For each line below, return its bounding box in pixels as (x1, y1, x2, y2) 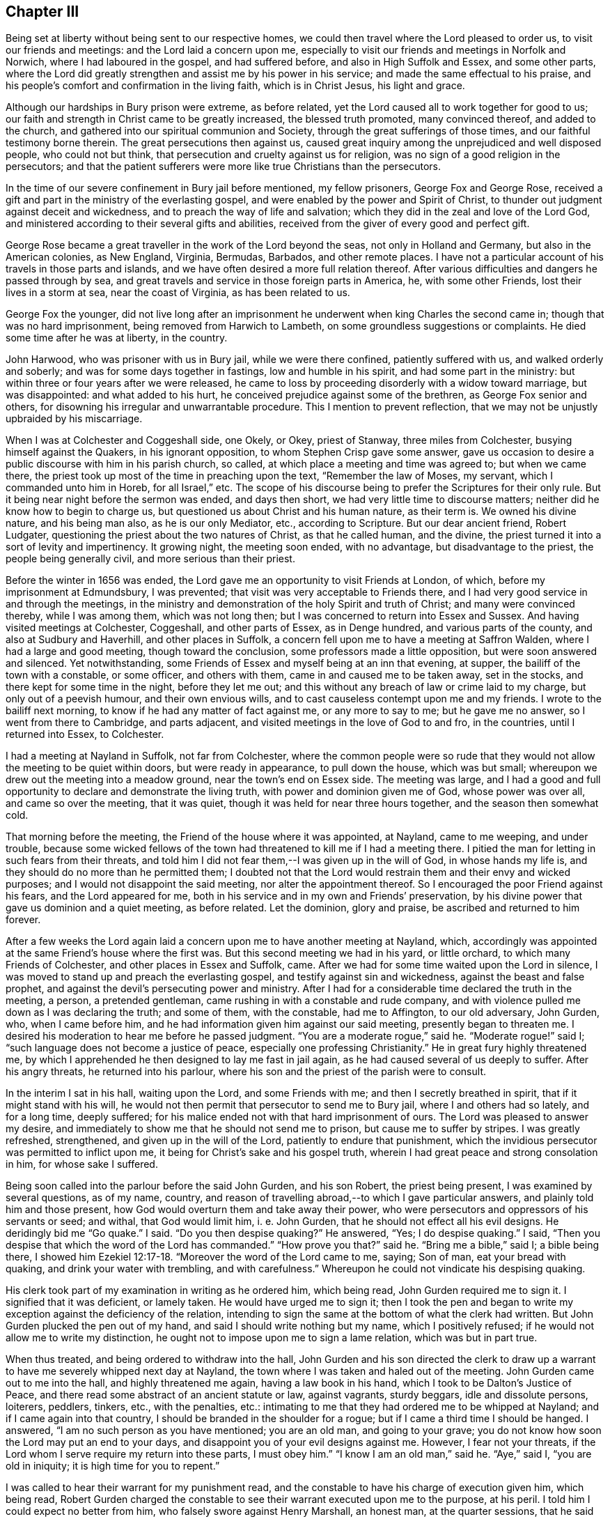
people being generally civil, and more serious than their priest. (6, 553, 295, 565)
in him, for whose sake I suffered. (6, 1158, 158, 1171)
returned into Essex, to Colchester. (6, 728, 164, 741)
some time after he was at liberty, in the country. (6, 332, 228, 344)
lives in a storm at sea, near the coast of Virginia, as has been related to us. (6, 286, 350, 299)
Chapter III (6, 3, 79, 20)
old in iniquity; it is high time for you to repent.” (6, 1460, 220, 1472)
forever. (6, 913, 41, 926)
